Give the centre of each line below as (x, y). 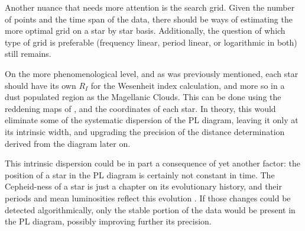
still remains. (28, 54)
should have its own (40, 85)
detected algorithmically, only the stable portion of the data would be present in (150, 209)
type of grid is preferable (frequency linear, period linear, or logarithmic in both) (151, 42)
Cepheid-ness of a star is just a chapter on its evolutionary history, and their (143, 186)
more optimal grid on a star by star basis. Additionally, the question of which (145, 31)
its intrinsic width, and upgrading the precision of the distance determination (145, 131)
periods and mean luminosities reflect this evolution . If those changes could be (148, 198)
